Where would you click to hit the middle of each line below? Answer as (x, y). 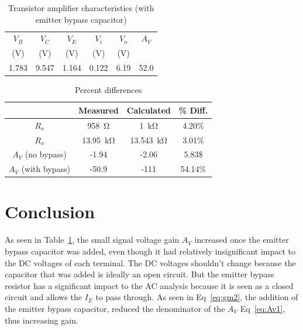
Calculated (149, 110)
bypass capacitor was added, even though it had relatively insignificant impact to (150, 251)
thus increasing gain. (42, 320)
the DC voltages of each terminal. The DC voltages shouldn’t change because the (150, 262)
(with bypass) (46, 169)
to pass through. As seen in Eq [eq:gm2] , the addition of (197, 297)
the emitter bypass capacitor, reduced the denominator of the (115, 308)
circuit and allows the (43, 297)
